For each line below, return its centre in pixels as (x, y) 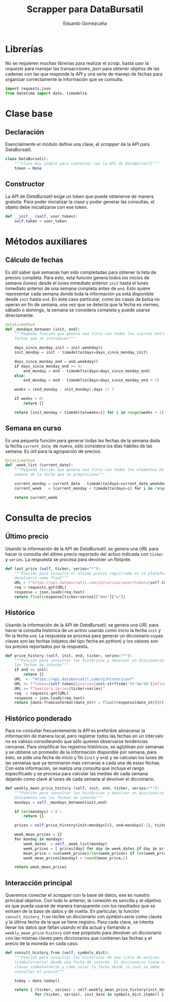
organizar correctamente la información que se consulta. (65, 79)
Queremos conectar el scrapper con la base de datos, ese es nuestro (78, 895)
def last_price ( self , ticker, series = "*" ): (53, 569)
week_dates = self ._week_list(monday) (66, 844)
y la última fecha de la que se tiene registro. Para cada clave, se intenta (79, 922)
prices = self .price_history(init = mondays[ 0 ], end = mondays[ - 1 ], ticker (91, 825)
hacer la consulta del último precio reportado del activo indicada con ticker (84, 554)
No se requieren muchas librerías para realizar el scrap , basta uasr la (77, 63)
